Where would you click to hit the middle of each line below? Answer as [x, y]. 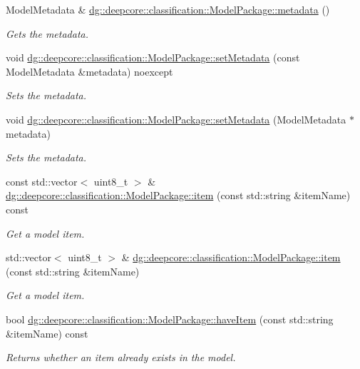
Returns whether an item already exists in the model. [121, 357]
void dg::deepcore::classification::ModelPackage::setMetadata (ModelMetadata [176, 119]
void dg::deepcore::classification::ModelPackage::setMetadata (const [153, 57]
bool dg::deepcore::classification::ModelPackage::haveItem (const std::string [170, 319]
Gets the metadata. [47, 33]
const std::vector [42, 181]
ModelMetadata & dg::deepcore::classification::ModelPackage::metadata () [168, 9]
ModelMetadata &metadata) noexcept [89, 71]
